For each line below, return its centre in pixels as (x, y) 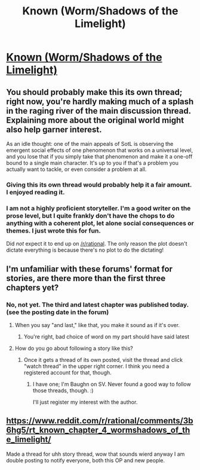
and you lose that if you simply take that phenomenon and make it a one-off (99, 156)
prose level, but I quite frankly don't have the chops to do (90, 215)
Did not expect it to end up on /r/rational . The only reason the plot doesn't (97, 244)
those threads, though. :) (63, 390)
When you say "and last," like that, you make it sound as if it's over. (97, 325)
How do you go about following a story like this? (74, 348)
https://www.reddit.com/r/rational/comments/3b (100, 421)
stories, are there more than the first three (86, 278)
